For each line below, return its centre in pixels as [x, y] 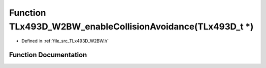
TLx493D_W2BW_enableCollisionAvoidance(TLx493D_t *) [131, 26]
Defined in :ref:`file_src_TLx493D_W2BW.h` [65, 41]
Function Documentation [48, 55]
